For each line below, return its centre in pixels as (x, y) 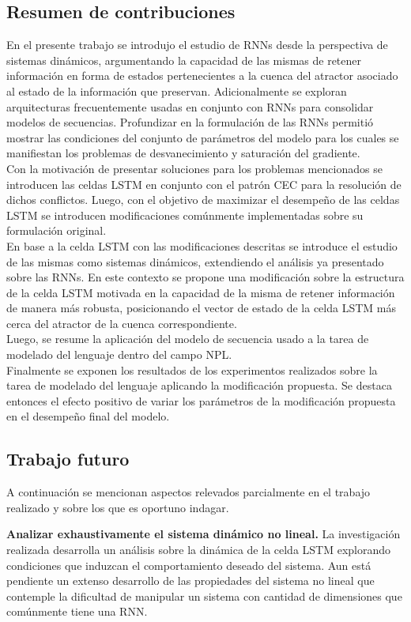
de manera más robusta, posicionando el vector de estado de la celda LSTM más (201, 308)
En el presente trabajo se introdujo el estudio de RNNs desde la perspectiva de (197, 45)
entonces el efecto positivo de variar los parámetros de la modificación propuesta (201, 400)
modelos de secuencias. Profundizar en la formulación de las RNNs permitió (190, 122)
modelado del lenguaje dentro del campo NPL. (119, 354)
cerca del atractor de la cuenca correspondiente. (122, 323)
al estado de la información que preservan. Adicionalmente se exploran (177, 90)
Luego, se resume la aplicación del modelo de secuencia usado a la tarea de (188, 339)
